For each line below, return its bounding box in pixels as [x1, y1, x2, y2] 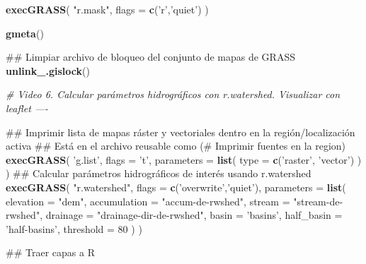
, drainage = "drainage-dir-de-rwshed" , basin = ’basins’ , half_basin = [40, 208, 343, 222]
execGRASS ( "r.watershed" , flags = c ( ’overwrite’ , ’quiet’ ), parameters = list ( [6, 179, 346, 194]
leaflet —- [6, 100, 49, 115]
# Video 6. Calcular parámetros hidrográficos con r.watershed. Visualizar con [6, 87, 341, 102]
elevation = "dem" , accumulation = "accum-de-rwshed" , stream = [6, 193, 290, 208]
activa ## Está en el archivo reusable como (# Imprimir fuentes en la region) [6, 138, 346, 153]
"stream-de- [293, 193, 343, 208]
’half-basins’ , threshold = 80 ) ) [6, 221, 142, 236]
